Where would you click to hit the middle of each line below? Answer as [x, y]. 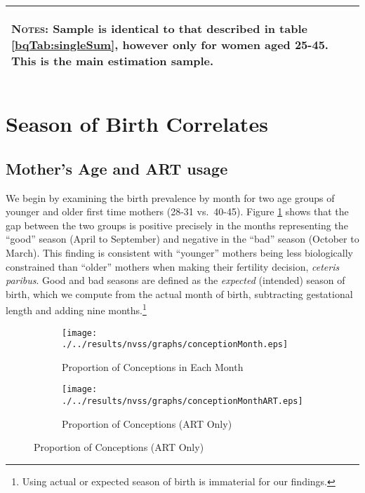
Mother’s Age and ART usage [117, 168]
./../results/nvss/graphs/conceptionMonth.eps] [175, 345]
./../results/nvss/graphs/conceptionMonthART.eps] [182, 401]
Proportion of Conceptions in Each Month [153, 366]
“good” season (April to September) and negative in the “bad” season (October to [182, 239]
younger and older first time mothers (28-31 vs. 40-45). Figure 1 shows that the [177, 211]
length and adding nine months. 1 [76, 309]
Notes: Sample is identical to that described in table [159, 28]
